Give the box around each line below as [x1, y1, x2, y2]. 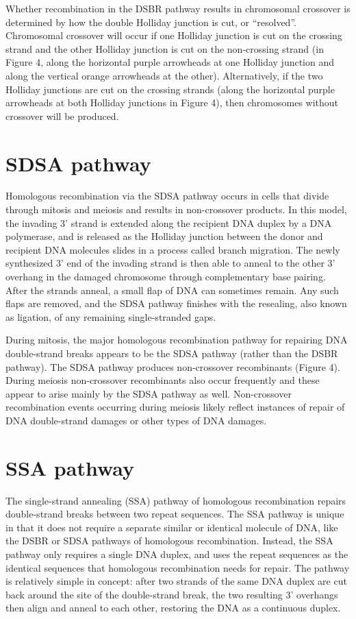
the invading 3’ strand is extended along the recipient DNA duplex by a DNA [5, 215, 332, 230]
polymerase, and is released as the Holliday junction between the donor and [5, 229, 323, 243]
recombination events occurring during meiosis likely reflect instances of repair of [5, 400, 345, 414]
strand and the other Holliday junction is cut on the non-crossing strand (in [5, 41, 324, 56]
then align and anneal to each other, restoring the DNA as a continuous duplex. [5, 600, 341, 615]
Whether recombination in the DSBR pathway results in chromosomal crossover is [5, 1, 351, 15]
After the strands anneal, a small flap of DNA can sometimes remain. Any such [5, 282, 339, 297]
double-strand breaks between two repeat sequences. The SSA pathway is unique [5, 507, 344, 521]
